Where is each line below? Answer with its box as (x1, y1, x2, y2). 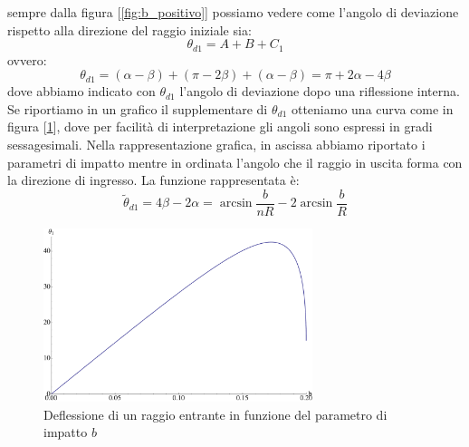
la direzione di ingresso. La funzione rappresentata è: (7, 170, 300, 189)
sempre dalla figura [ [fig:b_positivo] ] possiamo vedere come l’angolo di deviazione (7, 3, 459, 21)
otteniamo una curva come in (291, 99, 454, 118)
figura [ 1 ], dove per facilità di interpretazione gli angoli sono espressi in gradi (7, 117, 433, 136)
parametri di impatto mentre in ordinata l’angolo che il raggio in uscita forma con (7, 152, 463, 171)
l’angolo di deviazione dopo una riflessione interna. (179, 82, 460, 101)
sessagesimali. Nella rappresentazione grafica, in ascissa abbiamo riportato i (7, 135, 426, 154)
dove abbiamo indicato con (7, 82, 156, 101)
